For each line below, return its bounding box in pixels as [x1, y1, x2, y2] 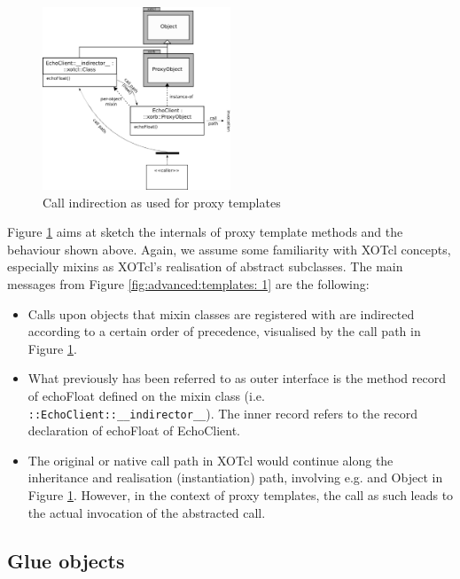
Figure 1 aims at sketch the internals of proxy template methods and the [7, 223, 403, 241]
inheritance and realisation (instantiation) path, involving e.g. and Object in [27, 468, 443, 487]
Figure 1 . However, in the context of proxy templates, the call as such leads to [27, 485, 454, 504]
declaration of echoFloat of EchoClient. [27, 421, 241, 440]
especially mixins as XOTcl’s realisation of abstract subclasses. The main [7, 257, 403, 276]
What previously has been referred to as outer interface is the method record [27, 369, 446, 387]
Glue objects [7, 546, 125, 574]
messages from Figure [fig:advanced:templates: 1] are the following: [7, 274, 370, 293]
